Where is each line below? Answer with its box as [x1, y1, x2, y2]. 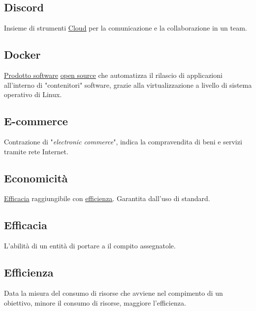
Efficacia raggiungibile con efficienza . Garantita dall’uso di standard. [4, 193, 210, 204]
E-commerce [4, 113, 68, 129]
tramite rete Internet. [4, 146, 68, 156]
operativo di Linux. [4, 89, 62, 100]
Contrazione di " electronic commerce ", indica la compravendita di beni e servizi [4, 136, 242, 146]
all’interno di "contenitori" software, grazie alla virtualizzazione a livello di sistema [4, 79, 252, 90]
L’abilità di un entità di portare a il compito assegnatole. [4, 241, 176, 251]
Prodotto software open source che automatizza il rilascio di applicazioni [4, 70, 223, 80]
